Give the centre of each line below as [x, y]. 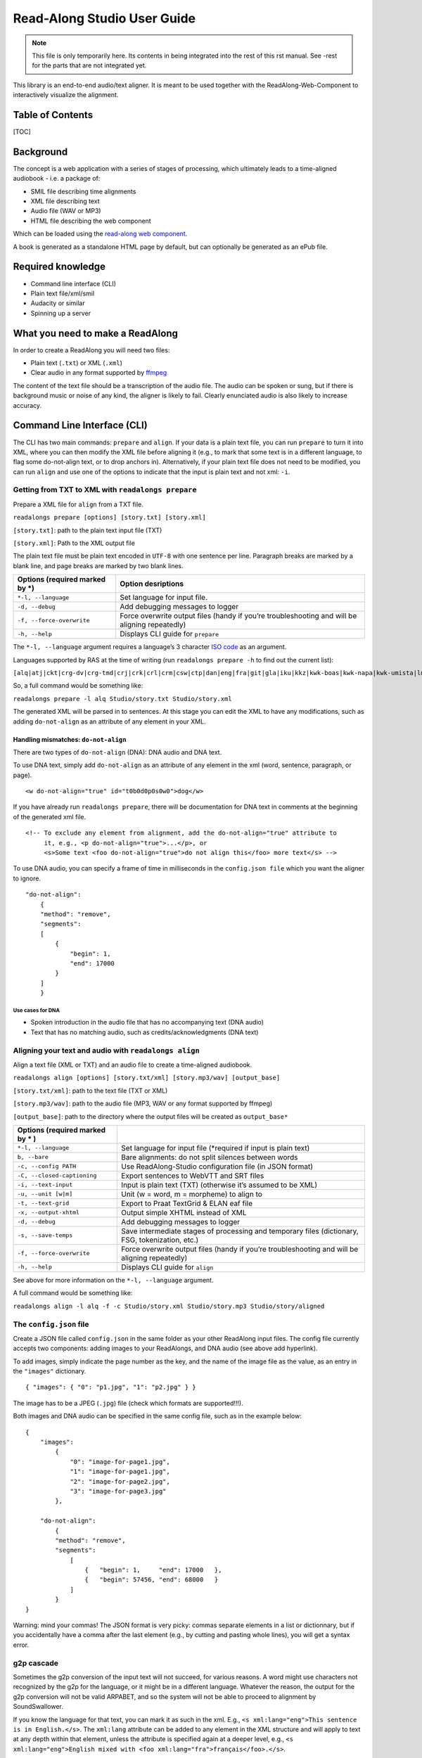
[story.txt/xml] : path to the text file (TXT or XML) [90, 1091]
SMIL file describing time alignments [83, 191]
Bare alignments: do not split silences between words [209, 1157]
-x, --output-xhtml [49, 1213]
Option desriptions [152, 584]
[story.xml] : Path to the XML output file [74, 543]
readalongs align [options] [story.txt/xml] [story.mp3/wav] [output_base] [147, 1078]
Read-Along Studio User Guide [104, 18]
